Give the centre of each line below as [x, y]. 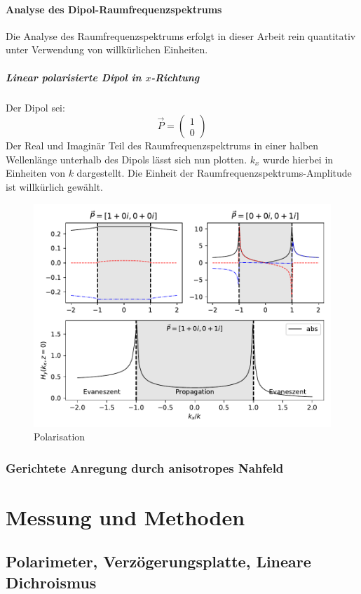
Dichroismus [51, 582]
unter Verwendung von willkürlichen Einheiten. [107, 49]
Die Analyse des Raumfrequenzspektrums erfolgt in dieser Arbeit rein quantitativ [181, 35]
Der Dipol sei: [35, 107]
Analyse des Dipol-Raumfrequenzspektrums [114, 9]
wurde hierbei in [298, 159]
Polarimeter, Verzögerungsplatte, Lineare [158, 561]
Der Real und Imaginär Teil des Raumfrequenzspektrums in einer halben [162, 146]
